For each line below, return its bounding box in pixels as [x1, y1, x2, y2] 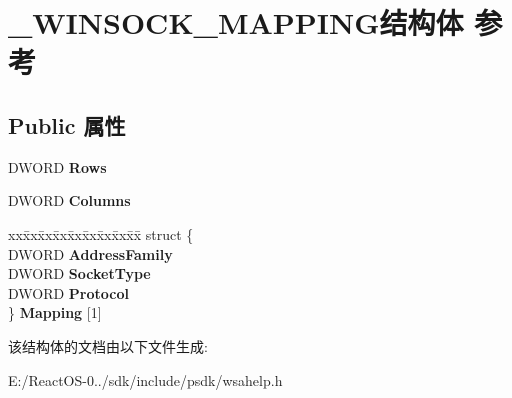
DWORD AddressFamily [8, 243, 173, 264]
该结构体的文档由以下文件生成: [8, 335, 208, 356]
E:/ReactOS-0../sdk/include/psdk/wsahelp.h [8, 369, 283, 390]
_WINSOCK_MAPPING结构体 [8, 2, 464, 43]
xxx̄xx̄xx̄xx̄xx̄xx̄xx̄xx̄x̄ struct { [8, 223, 194, 244]
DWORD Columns [8, 190, 131, 211]
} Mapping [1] [8, 302, 102, 323]
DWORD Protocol [8, 282, 129, 303]
